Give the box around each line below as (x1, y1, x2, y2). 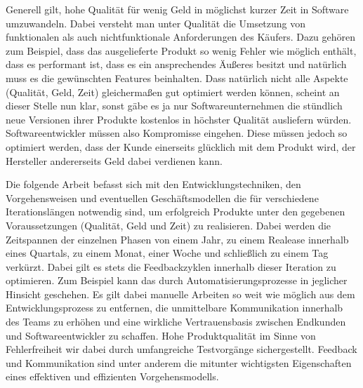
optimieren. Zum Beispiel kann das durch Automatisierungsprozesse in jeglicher (6, 273, 348, 288)
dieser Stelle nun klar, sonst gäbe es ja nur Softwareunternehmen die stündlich (6, 98, 343, 113)
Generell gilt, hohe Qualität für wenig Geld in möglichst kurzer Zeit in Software (6, 2, 349, 16)
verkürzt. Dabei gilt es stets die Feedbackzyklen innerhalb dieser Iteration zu (6, 259, 336, 274)
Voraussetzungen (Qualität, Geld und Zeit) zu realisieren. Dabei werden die (6, 218, 331, 232)
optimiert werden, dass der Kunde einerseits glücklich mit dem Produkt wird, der (6, 139, 356, 154)
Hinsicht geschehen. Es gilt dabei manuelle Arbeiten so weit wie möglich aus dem (6, 286, 355, 301)
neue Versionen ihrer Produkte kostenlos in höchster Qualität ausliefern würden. (6, 112, 352, 126)
